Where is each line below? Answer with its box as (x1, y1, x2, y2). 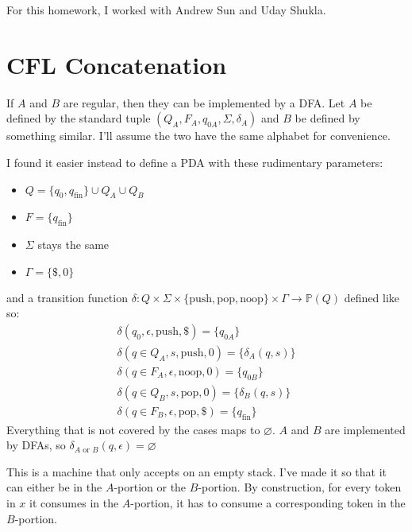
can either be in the (6, 479, 102, 495)
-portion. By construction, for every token (198, 479, 402, 495)
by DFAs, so (6, 437, 66, 453)
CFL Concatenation (6, 48, 227, 80)
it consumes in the (29, 495, 119, 511)
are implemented (325, 421, 406, 437)
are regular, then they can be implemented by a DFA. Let (63, 94, 345, 111)
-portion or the (114, 479, 187, 495)
